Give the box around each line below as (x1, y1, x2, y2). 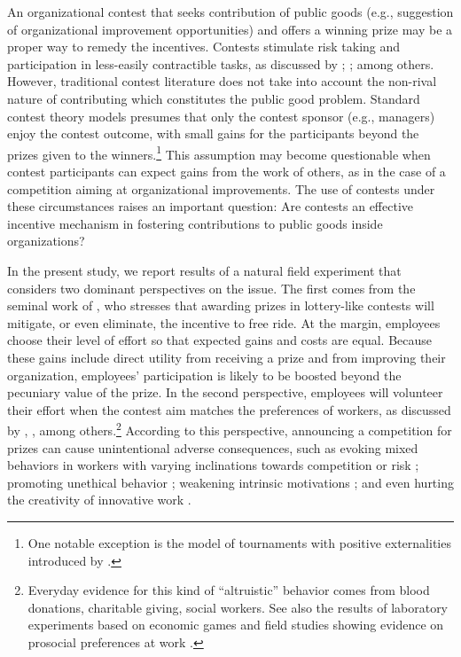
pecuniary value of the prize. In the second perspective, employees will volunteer (7, 383, 443, 402)
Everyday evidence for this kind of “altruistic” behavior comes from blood (27, 581, 430, 599)
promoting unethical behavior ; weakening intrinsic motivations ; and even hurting (7, 473, 454, 491)
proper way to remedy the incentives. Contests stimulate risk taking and (7, 37, 401, 56)
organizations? (7, 231, 85, 250)
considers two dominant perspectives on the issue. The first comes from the (7, 278, 416, 297)
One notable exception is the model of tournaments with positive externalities (27, 533, 451, 551)
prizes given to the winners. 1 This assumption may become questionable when (7, 142, 431, 163)
